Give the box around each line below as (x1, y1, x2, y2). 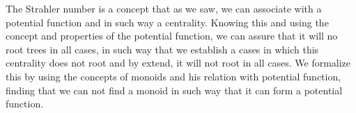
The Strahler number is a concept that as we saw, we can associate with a (6, 1, 322, 15)
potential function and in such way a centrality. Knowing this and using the (6, 15, 329, 29)
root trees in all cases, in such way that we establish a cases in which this (6, 42, 319, 56)
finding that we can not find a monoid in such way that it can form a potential (6, 82, 343, 97)
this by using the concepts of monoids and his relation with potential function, (6, 69, 341, 83)
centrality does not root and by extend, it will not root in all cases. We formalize (6, 55, 351, 70)
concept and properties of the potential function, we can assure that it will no (6, 28, 338, 43)
